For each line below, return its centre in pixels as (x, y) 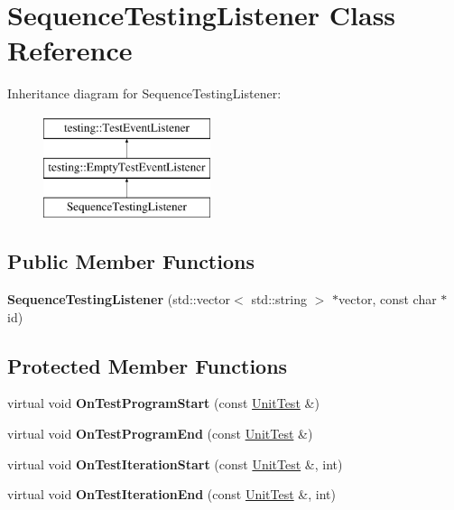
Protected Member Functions (148, 365)
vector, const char (388, 299)
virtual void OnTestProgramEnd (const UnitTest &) (160, 434)
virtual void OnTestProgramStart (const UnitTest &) (163, 403)
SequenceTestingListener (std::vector (119, 299)
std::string (279, 299)
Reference (70, 50)
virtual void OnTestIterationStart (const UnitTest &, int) (175, 464)
